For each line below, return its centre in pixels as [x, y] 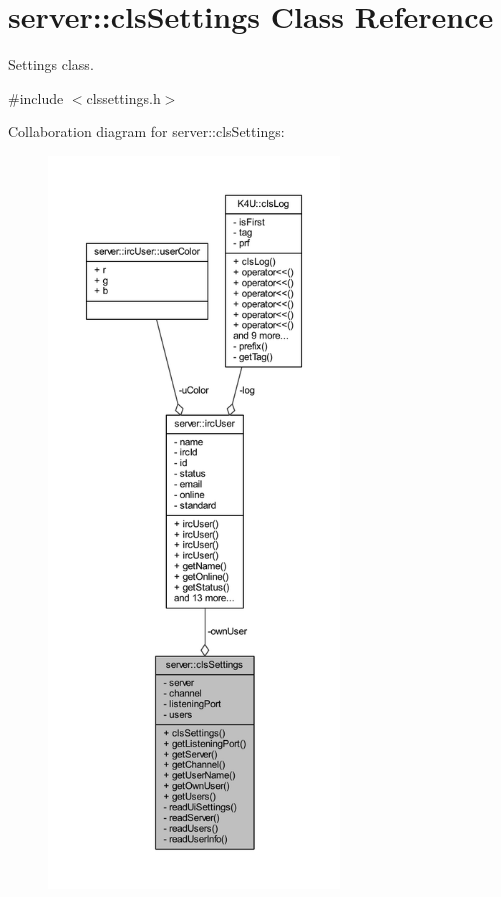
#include [36, 97]
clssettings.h [123, 97]
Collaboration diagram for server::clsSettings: [146, 131]
